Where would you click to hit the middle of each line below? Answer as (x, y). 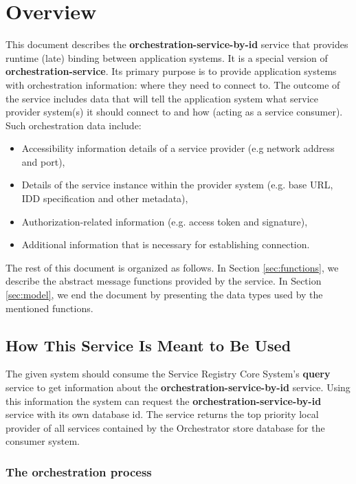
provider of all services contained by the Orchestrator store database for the (165, 427)
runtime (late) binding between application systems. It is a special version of (167, 57)
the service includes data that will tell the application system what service (162, 98)
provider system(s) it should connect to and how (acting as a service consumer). (174, 112)
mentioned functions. (49, 308)
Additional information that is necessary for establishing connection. (166, 244)
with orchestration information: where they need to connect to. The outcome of (173, 84)
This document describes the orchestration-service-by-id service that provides (177, 44)
